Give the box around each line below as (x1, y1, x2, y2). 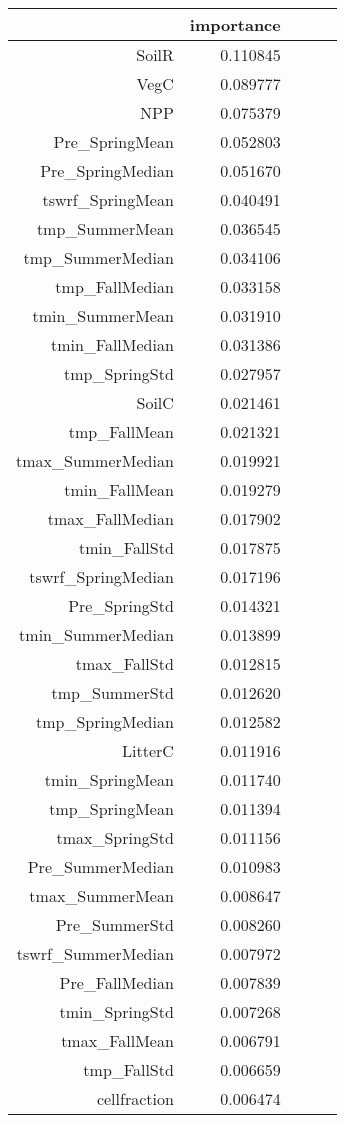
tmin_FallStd (78, 536, 174, 559)
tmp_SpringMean (49, 797, 174, 820)
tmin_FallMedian (50, 333, 174, 356)
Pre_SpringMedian (40, 159, 174, 182)
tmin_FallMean (64, 478, 174, 501)
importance (189, 13, 281, 36)
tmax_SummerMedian (16, 449, 174, 472)
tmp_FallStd (83, 1058, 174, 1081)
